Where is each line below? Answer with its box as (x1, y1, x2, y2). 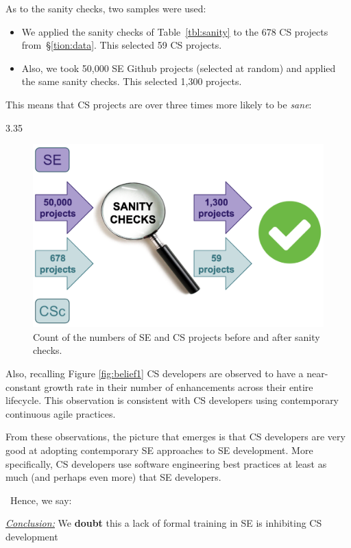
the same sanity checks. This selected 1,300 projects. (21, 74, 242, 88)
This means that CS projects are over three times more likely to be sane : (5, 97, 312, 111)
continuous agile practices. (5, 406, 116, 420)
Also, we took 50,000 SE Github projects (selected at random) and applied (21, 60, 336, 75)
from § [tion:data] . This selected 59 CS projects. (21, 38, 222, 52)
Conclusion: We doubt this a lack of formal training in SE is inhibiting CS (5, 516, 322, 530)
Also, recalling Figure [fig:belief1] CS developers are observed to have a (5, 366, 304, 380)
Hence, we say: (10, 492, 72, 507)
